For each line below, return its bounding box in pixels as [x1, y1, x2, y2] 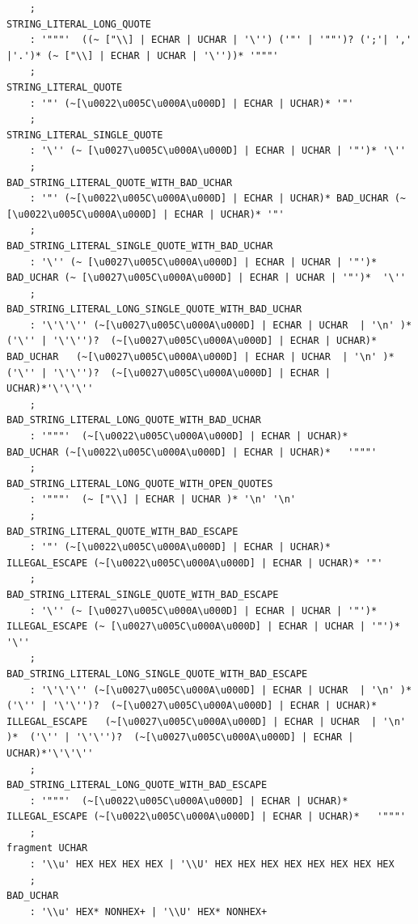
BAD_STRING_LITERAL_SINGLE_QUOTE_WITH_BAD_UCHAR [6, 239, 273, 252]
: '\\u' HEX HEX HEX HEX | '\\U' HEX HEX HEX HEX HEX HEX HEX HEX [29, 858, 395, 871]
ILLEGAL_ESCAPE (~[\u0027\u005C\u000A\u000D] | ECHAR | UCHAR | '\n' [6, 715, 406, 727]
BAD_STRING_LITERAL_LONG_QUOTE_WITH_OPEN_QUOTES [6, 477, 273, 490]
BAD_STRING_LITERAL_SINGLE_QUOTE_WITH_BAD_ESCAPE [6, 588, 279, 600]
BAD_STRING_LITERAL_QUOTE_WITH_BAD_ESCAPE [6, 525, 239, 537]
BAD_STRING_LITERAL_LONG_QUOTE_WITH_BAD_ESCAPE [6, 779, 268, 791]
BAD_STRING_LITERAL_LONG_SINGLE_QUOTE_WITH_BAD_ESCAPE [6, 668, 308, 680]
